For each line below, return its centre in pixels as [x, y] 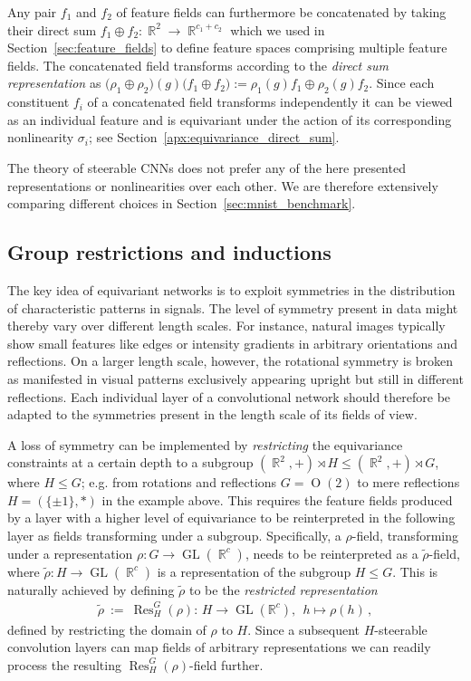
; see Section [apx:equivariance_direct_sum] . [214, 137]
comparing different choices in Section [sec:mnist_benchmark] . [182, 203]
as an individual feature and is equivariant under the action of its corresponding [230, 119]
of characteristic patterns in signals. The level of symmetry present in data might [233, 307]
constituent [38, 102]
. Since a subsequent [304, 629]
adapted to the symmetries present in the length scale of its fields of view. [212, 414]
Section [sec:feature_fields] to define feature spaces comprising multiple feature [227, 48]
